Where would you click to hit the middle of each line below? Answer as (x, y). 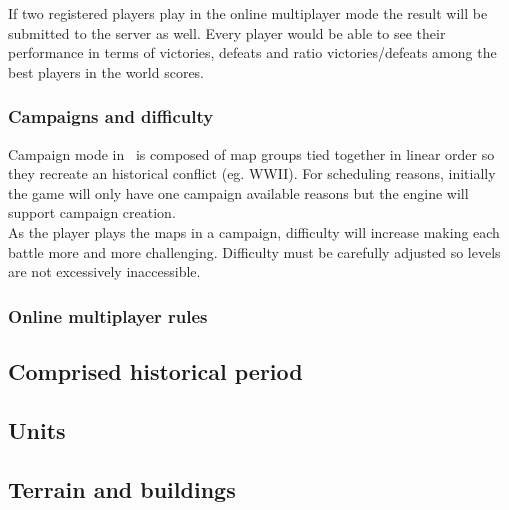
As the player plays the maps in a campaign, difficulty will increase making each (254, 231)
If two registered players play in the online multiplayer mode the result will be (248, 13)
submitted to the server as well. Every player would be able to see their (227, 32)
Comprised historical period (155, 370)
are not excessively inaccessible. (104, 271)
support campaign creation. (92, 212)
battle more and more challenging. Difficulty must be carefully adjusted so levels (254, 251)
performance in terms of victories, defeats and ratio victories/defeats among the (252, 52)
